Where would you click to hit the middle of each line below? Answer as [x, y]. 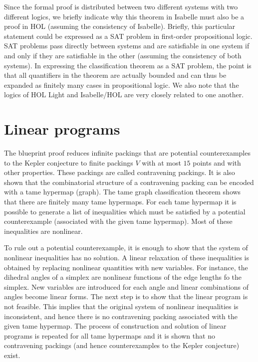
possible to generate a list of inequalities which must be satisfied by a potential [125, 211]
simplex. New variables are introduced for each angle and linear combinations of [127, 286]
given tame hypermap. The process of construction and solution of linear [115, 326]
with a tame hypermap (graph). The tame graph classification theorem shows [123, 192]
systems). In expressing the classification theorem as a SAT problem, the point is [128, 65]
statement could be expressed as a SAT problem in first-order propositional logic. [128, 36]
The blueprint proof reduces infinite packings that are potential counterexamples [127, 153]
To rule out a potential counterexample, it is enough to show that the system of [126, 248]
